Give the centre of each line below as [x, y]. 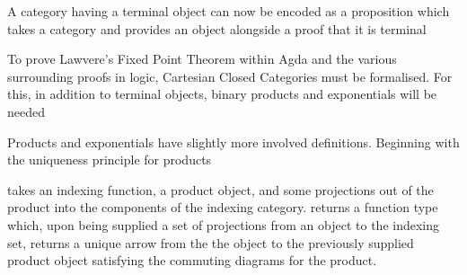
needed [26, 111]
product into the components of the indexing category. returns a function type [223, 207]
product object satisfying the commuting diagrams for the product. [192, 260]
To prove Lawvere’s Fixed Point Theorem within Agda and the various [202, 59]
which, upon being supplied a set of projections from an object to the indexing [224, 224]
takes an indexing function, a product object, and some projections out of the [220, 189]
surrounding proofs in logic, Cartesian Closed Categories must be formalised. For [230, 76]
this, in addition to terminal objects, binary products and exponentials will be [222, 94]
